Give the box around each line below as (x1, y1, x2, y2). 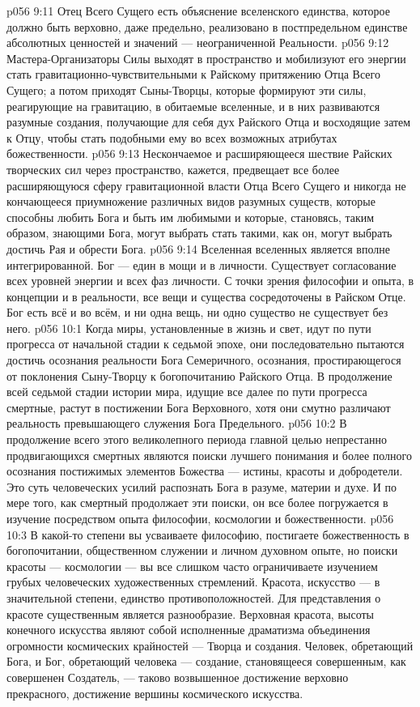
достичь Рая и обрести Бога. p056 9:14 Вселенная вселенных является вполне (6, 240, 390, 257)
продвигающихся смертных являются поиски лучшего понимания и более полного (6, 446, 412, 463)
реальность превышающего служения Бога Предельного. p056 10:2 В (6, 415, 347, 432)
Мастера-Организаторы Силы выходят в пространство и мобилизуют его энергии (6, 49, 406, 66)
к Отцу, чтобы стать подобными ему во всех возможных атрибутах (6, 129, 337, 146)
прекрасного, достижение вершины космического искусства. (6, 684, 303, 701)
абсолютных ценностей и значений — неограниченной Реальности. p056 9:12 (6, 34, 389, 51)
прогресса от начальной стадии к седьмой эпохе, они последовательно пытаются (6, 335, 405, 352)
